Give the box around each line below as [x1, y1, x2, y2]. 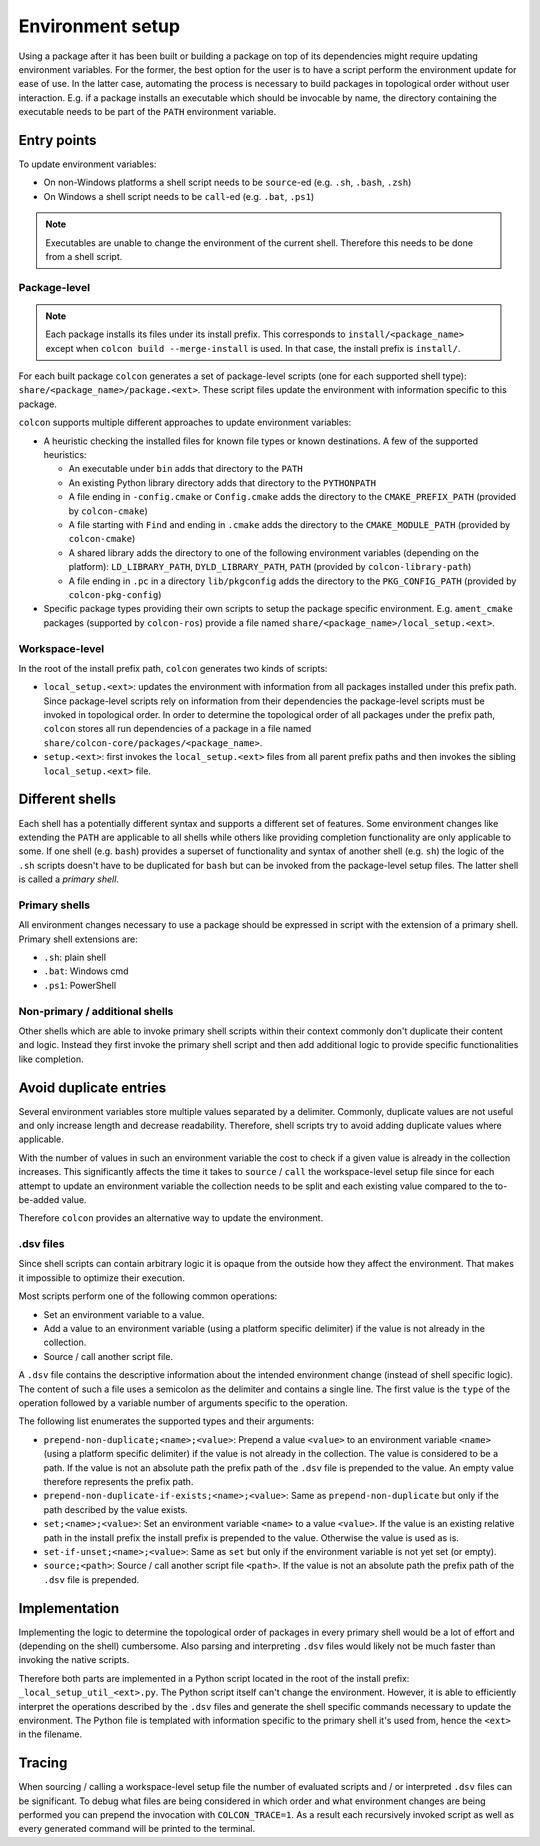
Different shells [18, 791, 117, 808]
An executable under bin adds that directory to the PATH [68, 463, 304, 475]
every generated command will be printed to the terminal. [18, 1823, 255, 1835]
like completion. [18, 1053, 84, 1065]
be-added [18, 1193, 60, 1205]
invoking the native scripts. [18, 1654, 130, 1666]
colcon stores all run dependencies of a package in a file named [43, 723, 312, 735]
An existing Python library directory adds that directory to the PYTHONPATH [68, 476, 377, 489]
